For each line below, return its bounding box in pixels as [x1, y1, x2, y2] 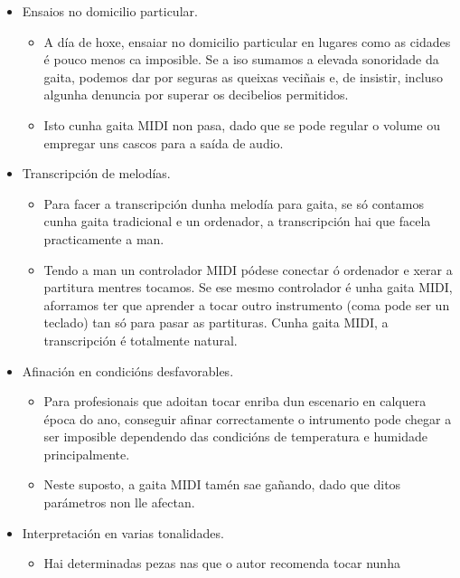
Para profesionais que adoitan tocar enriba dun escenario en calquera [43, 392, 427, 411]
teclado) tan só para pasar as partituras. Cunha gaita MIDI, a [43, 313, 389, 332]
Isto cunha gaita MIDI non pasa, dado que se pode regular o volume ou [43, 115, 440, 134]
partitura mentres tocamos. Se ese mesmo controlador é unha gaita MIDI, [43, 278, 453, 297]
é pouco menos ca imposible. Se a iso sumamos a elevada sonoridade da [43, 50, 439, 69]
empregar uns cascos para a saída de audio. [43, 133, 284, 152]
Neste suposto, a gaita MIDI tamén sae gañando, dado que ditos [43, 475, 401, 494]
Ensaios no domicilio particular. [22, 2, 198, 20]
